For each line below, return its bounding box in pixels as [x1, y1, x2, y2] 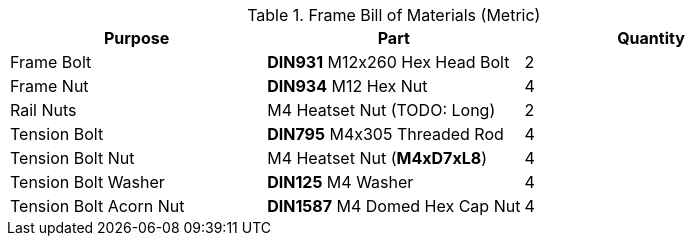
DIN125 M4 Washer [267, 172, 414, 192]
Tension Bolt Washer [10, 172, 165, 192]
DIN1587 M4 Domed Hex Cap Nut [267, 196, 521, 216]
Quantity [617, 28, 685, 48]
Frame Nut [10, 76, 89, 96]
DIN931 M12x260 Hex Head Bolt [267, 52, 510, 72]
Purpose [103, 28, 170, 48]
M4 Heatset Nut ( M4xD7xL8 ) [267, 148, 487, 168]
